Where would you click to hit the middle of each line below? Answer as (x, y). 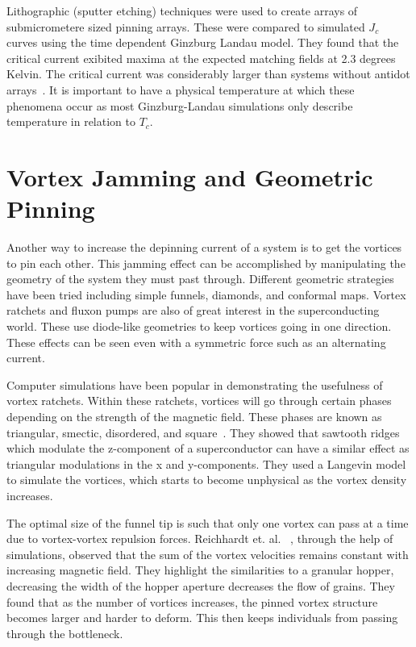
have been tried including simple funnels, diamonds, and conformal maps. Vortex (206, 294)
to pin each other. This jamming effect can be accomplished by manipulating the (206, 263)
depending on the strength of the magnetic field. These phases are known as (194, 416)
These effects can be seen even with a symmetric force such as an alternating (196, 342)
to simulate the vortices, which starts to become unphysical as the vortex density (207, 480)
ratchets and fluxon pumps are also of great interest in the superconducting (193, 310)
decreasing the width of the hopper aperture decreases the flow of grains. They (201, 585)
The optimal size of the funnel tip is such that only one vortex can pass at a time (208, 522)
